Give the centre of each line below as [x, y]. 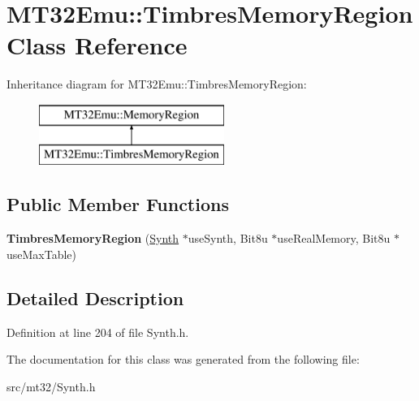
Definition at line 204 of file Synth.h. [98, 332]
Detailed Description [95, 298]
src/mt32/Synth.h [51, 386]
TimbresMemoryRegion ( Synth [93, 238]
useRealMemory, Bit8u [334, 238]
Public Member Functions [118, 204]
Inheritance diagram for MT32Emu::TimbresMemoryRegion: [157, 84]
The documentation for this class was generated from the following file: [183, 359]
